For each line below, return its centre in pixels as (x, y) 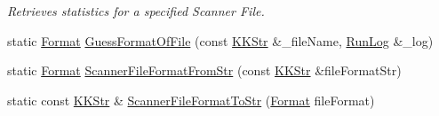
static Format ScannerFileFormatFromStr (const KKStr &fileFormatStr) (204, 70)
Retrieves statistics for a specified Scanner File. (136, 11)
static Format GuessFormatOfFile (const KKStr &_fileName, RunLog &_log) (220, 40)
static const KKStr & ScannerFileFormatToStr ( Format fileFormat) (191, 100)
